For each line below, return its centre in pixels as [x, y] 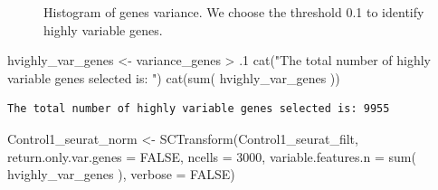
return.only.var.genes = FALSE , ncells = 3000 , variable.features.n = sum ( [212, 156]
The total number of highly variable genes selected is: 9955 [199, 109]
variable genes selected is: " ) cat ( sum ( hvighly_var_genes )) [174, 77]
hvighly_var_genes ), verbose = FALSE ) [121, 174]
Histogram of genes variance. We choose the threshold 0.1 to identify [234, 12]
